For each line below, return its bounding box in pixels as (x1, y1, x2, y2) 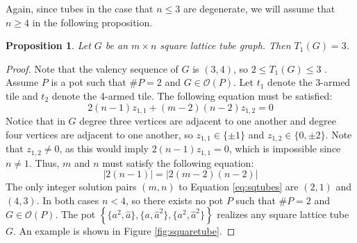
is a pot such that (51, 75, 126, 89)
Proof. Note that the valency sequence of (6, 61, 178, 75)
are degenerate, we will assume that (183, 1, 335, 15)
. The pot (55, 207, 96, 222)
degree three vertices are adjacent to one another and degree (79, 114, 336, 128)
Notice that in (6, 114, 65, 128)
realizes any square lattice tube (217, 207, 349, 222)
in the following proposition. (32, 15, 153, 29)
